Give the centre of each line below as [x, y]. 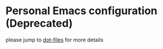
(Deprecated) [39, 23]
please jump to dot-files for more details [55, 40]
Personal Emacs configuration [81, 11]
